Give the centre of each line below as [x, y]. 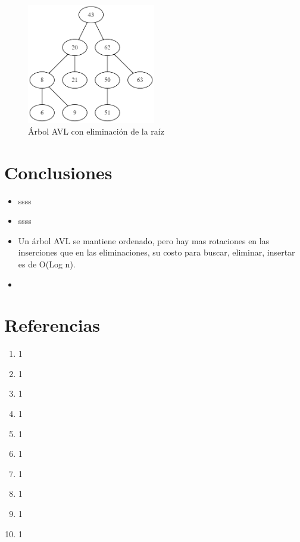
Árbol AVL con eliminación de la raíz [96, 131]
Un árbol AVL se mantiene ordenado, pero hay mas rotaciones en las [144, 240]
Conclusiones [58, 172]
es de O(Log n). [47, 264]
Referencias [52, 325]
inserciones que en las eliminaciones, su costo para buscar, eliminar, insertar [157, 252]
